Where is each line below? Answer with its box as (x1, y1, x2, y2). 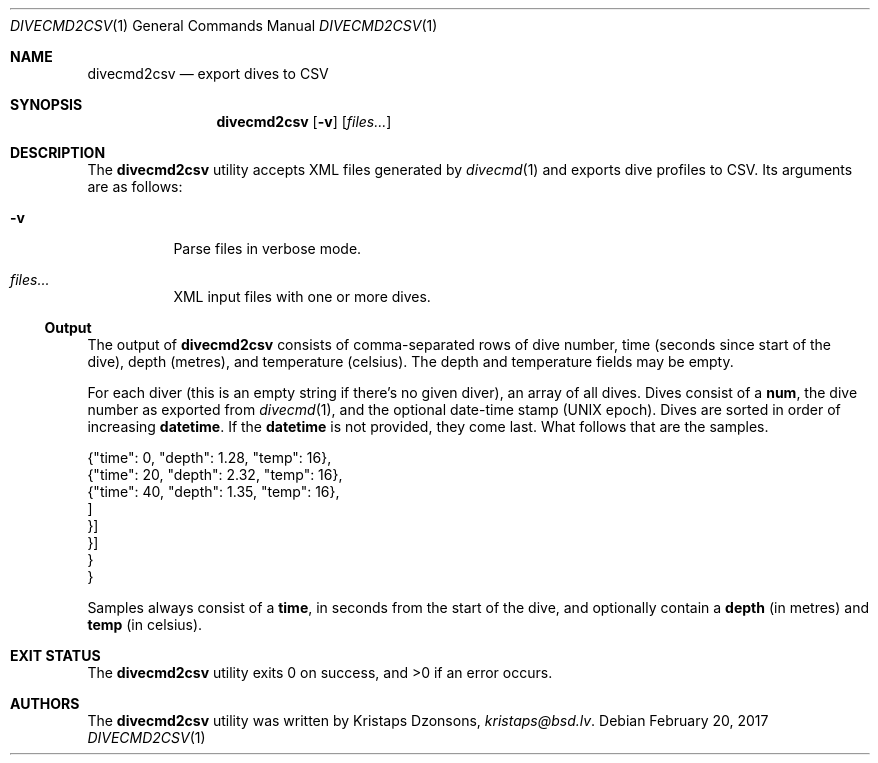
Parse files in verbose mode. (173, 240, 362, 257)
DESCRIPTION (10, 144, 106, 161)
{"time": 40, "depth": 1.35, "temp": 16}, (87, 483, 340, 500)
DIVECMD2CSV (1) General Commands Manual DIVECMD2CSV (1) (10, 17, 438, 34)
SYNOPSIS (10, 96, 83, 113)
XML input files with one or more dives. (173, 288, 431, 305)
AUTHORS (10, 695, 80, 712)
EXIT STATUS (10, 647, 101, 664)
